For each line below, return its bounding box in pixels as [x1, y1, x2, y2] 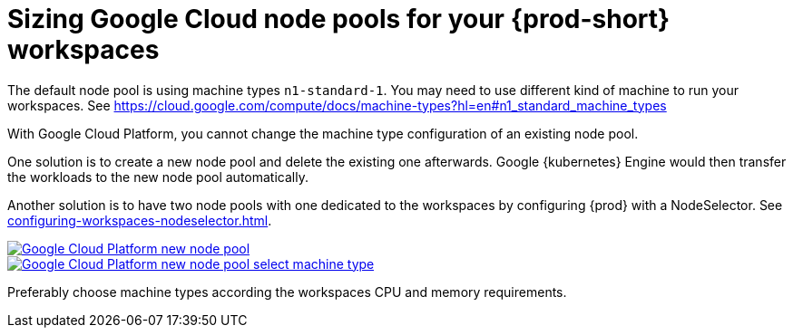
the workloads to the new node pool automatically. [7, 168, 308, 185]
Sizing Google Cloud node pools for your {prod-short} [7, 4, 671, 34]
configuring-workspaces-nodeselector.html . [7, 212, 272, 228]
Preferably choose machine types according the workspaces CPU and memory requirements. [7, 283, 567, 300]
